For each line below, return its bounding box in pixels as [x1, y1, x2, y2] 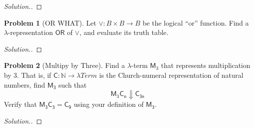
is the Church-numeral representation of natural [99, 69, 244, 80]
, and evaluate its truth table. [79, 27, 169, 37]
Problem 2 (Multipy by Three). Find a [4, 60, 125, 70]
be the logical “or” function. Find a [142, 17, 249, 28]
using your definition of [74, 99, 144, 109]
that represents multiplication [161, 60, 251, 70]
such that [58, 79, 87, 90]
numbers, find [4, 79, 45, 90]
